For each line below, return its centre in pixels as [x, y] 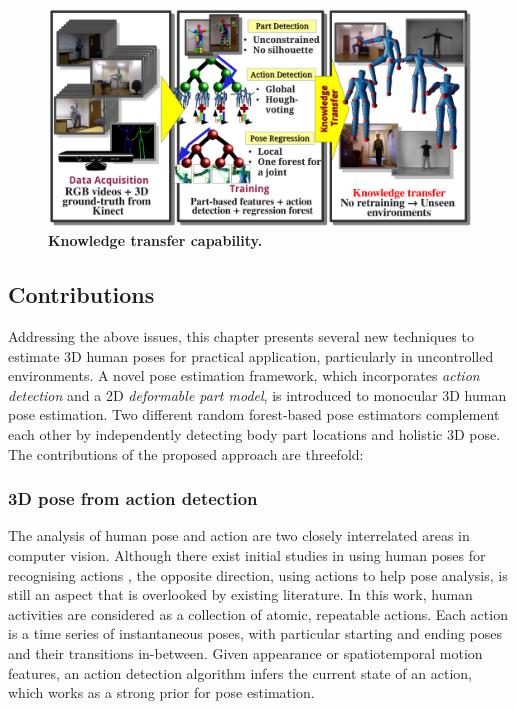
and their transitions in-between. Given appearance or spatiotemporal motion [245, 652]
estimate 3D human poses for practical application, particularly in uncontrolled [251, 355]
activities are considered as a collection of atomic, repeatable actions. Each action [258, 613]
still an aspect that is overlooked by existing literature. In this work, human [240, 594]
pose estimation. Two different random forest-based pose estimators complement [254, 414]
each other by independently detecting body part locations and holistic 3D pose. [254, 433]
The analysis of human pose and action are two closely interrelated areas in [239, 535]
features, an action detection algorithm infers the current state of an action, [240, 672]
